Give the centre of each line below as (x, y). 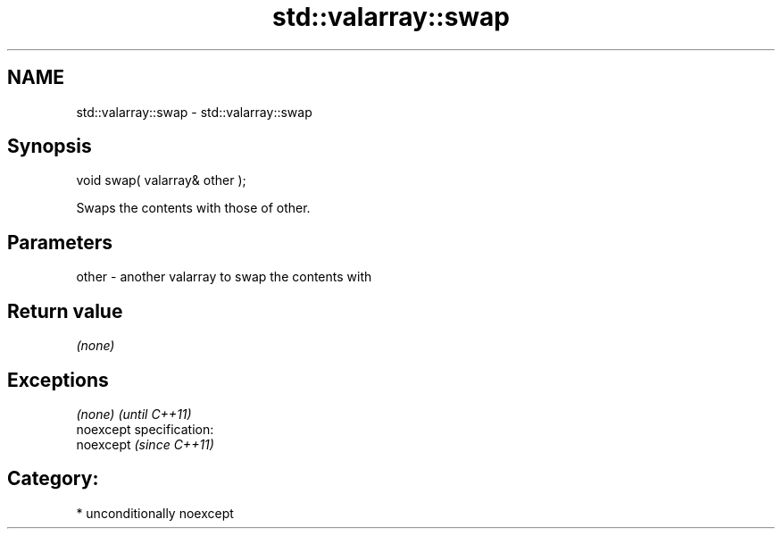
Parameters (60, 242)
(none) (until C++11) (134, 414)
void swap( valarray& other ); (161, 180)
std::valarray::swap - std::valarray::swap (194, 112)
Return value (65, 311)
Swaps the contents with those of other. (193, 208)
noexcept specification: (145, 429)
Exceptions (58, 380)
